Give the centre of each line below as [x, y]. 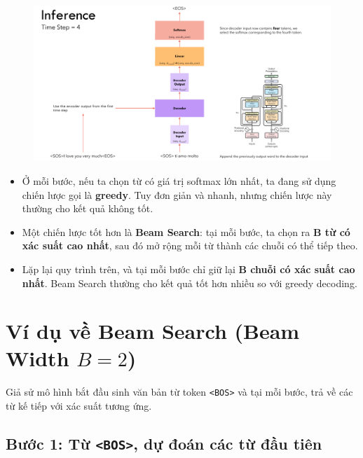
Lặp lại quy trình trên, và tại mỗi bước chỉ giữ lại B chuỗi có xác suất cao [189, 269]
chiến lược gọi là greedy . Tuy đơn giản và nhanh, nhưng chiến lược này [177, 194]
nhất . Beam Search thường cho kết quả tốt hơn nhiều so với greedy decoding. [190, 283]
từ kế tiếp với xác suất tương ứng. [79, 406]
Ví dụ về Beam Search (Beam [153, 331]
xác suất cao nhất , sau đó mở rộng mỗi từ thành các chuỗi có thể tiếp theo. [190, 245]
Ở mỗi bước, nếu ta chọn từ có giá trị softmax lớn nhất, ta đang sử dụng [179, 180]
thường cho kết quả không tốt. [88, 208]
